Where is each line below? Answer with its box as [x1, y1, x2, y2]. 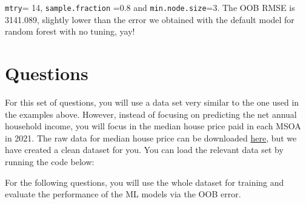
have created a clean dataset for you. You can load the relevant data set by [5, 143, 284, 156]
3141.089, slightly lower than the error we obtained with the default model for [5, 13, 294, 25]
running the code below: [5, 155, 95, 168]
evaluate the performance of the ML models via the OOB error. [5, 188, 241, 200]
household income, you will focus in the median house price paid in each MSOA [5, 120, 301, 132]
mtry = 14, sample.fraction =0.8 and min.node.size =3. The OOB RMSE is [5, 1, 295, 13]
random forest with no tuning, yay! [5, 25, 135, 38]
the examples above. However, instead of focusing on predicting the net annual [5, 107, 297, 120]
